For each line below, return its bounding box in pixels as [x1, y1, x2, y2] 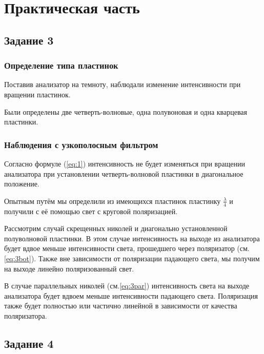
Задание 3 [4, 32, 54, 48]
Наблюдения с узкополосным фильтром [4, 138, 158, 151]
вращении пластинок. [4, 89, 71, 99]
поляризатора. [4, 310, 47, 321]
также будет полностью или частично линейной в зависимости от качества [4, 300, 237, 311]
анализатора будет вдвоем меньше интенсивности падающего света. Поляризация [4, 290, 258, 301]
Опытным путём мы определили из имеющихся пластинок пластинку [4, 195, 221, 206]
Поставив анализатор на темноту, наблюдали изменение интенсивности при [4, 79, 241, 90]
